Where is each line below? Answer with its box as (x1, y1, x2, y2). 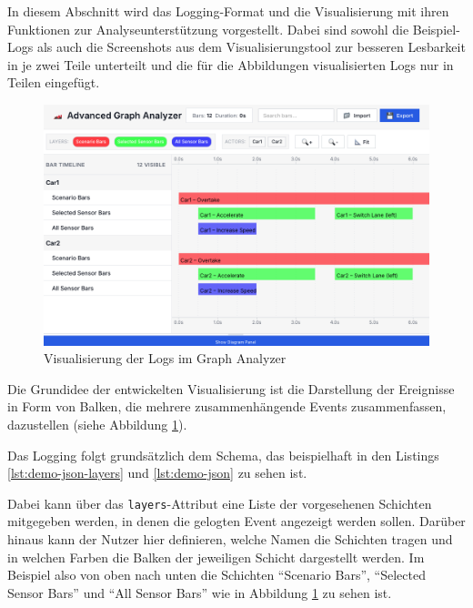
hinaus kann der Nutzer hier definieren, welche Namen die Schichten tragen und (7, 530, 453, 549)
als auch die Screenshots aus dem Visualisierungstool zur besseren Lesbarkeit (36, 37, 466, 56)
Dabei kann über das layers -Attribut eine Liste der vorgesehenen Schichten (7, 493, 432, 512)
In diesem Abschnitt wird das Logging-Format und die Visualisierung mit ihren (7, 2, 449, 20)
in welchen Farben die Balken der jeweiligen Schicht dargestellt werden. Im (7, 547, 425, 566)
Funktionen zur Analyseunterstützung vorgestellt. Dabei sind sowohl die (7, 19, 409, 38)
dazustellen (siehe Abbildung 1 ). (7, 415, 187, 434)
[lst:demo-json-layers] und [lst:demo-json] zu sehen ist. (7, 463, 307, 482)
